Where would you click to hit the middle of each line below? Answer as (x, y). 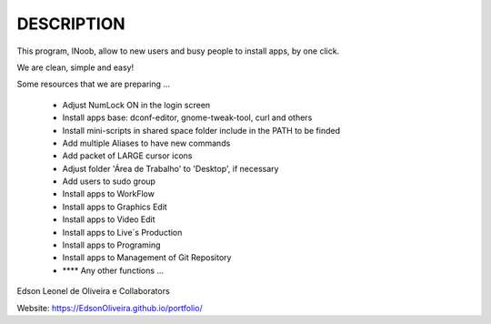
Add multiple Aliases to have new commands (146, 143)
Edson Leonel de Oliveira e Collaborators (93, 291)
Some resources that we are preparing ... (94, 84)
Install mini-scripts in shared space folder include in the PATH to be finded (201, 130)
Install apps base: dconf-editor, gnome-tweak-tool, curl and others (187, 117)
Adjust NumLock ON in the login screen (136, 105)
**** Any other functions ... (113, 270)
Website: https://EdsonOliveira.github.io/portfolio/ (110, 308)
